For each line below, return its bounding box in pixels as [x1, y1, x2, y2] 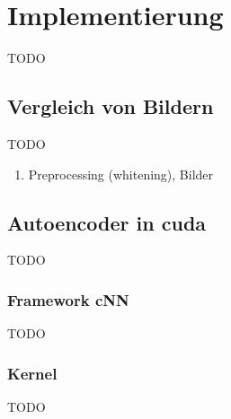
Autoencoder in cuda [7, 208, 207, 236]
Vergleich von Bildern [7, 92, 214, 120]
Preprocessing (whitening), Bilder [28, 164, 214, 183]
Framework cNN [7, 288, 129, 310]
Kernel [7, 362, 58, 384]
